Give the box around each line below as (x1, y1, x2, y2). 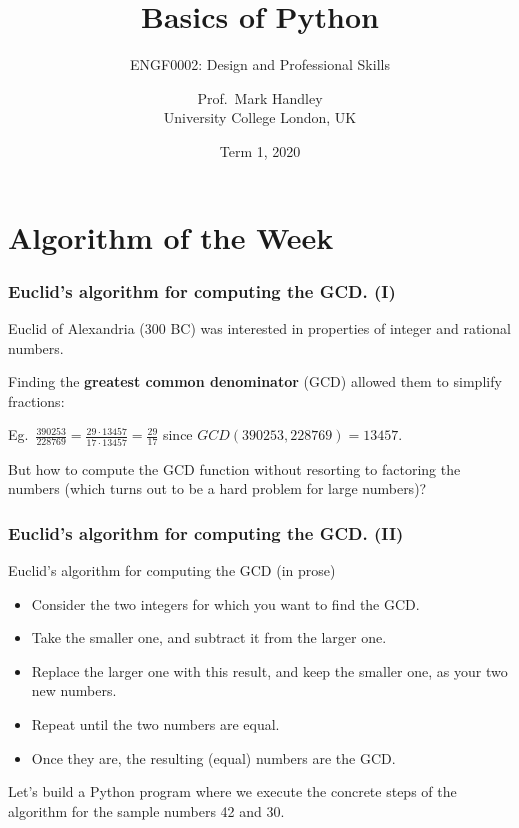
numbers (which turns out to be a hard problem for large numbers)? (8, 478, 427, 499)
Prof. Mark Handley (197, 87, 323, 108)
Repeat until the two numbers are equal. (31, 713, 280, 734)
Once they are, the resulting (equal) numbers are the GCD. (31, 747, 396, 768)
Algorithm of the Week (8, 216, 334, 257)
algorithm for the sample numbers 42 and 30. (8, 800, 285, 821)
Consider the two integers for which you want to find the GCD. (31, 593, 420, 614)
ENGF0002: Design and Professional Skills (130, 54, 390, 75)
